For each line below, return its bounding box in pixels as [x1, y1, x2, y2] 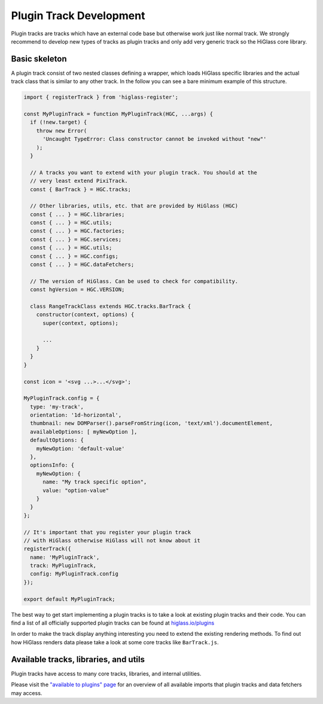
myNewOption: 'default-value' [36, 445, 125, 452]
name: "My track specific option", [42, 479, 147, 485]
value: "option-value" [42, 487, 109, 494]
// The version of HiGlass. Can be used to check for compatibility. [30, 278, 239, 284]
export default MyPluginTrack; [23, 595, 116, 602]
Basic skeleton [11, 54, 67, 64]
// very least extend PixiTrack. [30, 177, 128, 185]
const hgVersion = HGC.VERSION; [30, 286, 125, 293]
